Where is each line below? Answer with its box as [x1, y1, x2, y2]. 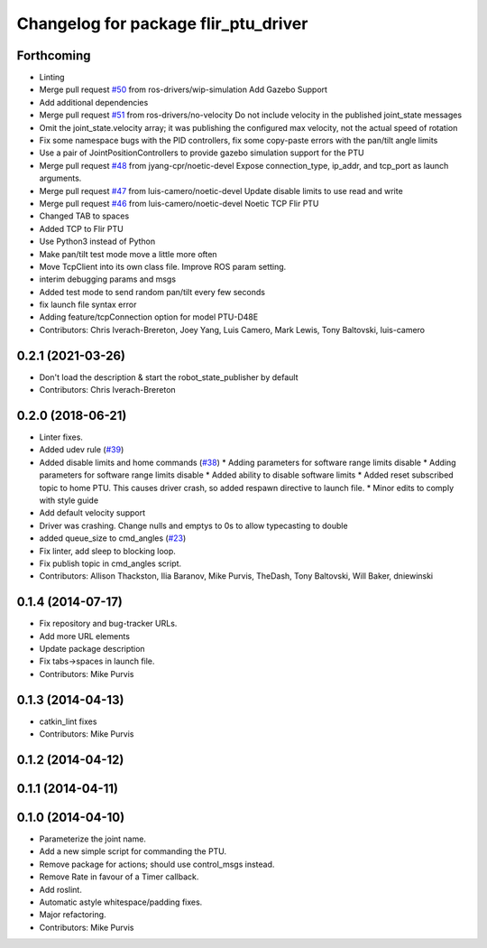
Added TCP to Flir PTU [39, 223, 124, 234]
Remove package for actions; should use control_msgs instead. [39, 859, 275, 869]
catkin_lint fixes [39, 716, 97, 727]
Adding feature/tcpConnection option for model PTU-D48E [39, 311, 259, 322]
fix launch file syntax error [39, 299, 137, 311]
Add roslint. [39, 884, 83, 895]
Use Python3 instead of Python [39, 236, 156, 247]
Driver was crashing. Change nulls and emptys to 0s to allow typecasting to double [39, 520, 348, 531]
